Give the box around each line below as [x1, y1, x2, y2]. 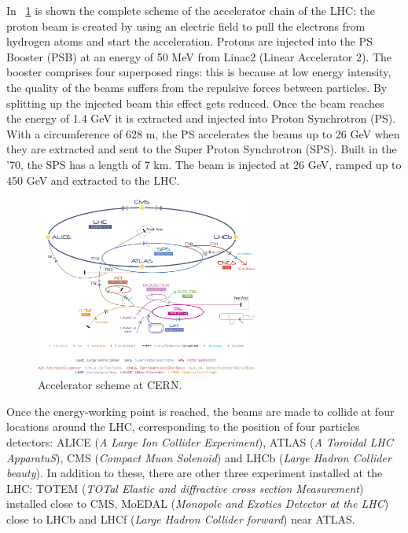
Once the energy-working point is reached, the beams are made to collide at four [6, 403, 395, 419]
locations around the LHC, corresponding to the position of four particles [6, 418, 360, 435]
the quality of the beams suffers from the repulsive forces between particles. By [6, 79, 388, 95]
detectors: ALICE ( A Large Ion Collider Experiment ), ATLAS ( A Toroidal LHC [6, 434, 393, 450]
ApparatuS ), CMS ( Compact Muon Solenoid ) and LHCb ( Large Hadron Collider [6, 449, 391, 465]
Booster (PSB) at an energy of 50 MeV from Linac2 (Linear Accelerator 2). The [6, 48, 392, 64]
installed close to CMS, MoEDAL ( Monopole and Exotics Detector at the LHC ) [6, 495, 389, 512]
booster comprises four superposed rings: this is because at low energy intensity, [6, 64, 391, 80]
